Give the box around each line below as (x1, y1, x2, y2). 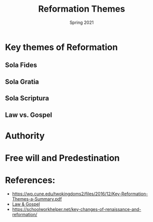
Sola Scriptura (5, 94, 50, 103)
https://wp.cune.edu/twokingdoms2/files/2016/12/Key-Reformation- (12, 191, 148, 197)
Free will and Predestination (5, 152, 120, 164)
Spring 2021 (69, 19, 94, 25)
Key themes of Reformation (5, 41, 118, 53)
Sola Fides (5, 61, 37, 69)
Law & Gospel (12, 201, 40, 207)
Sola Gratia (5, 77, 39, 86)
